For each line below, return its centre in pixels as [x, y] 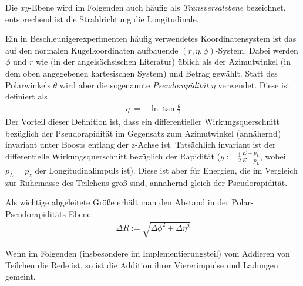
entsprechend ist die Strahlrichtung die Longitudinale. [102, 19]
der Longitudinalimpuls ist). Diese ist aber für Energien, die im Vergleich [166, 170]
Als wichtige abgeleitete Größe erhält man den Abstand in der [117, 202]
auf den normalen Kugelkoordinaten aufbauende [92, 50]
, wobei [273, 156]
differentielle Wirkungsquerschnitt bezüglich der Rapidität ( [113, 156]
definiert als [26, 96]
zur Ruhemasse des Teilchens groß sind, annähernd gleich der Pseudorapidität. [147, 182]
